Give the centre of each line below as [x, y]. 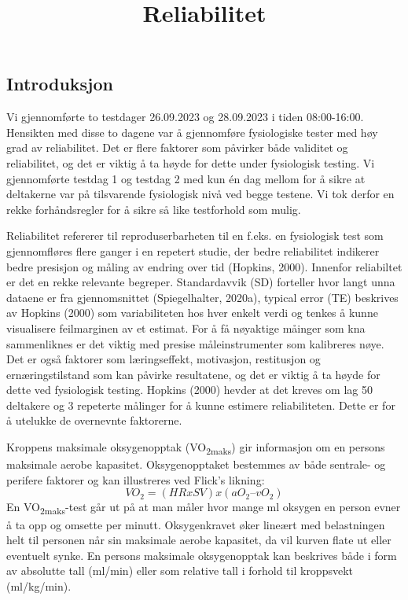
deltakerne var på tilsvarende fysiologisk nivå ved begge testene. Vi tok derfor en [200, 194]
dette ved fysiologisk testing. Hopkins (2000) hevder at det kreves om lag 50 [189, 390]
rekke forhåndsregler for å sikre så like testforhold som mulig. [154, 209]
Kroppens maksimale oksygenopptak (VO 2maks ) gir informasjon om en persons [196, 448]
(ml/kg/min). [39, 585]
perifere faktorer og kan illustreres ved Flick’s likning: [136, 479]
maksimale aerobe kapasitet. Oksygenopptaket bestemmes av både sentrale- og [196, 464]
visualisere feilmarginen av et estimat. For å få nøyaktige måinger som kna [186, 328]
